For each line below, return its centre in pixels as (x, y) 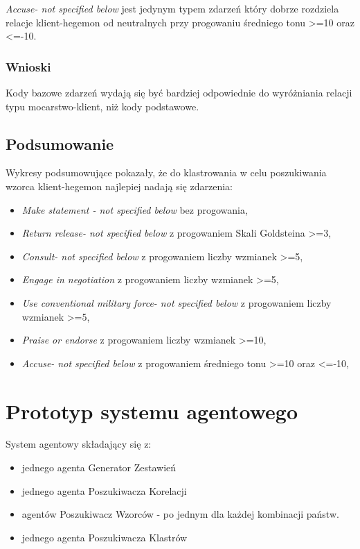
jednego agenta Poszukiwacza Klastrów (105, 537)
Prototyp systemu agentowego (152, 411)
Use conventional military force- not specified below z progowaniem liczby (177, 302)
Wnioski (28, 66)
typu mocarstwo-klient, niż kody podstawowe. (102, 106)
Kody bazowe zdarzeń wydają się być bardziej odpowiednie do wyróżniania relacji (179, 92)
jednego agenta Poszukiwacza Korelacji (104, 490)
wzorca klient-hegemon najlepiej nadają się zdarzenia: (119, 186)
